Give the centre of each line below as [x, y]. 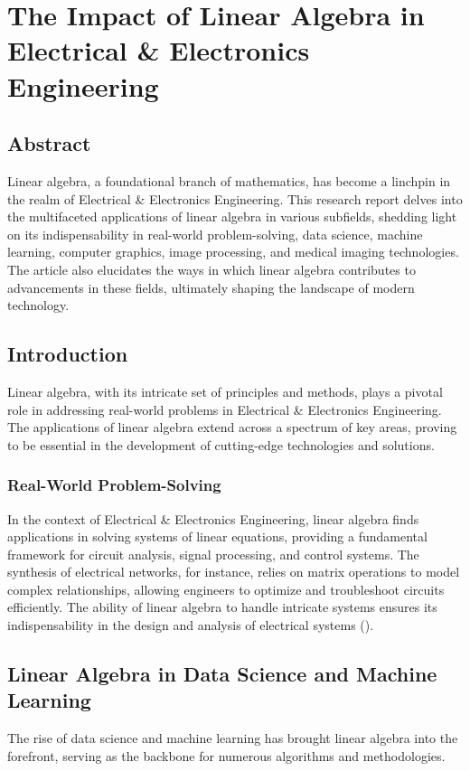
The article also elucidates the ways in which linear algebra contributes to [211, 269]
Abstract [49, 143]
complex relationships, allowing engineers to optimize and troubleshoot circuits [226, 589]
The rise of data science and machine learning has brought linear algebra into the [233, 738]
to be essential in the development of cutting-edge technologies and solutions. [221, 444]
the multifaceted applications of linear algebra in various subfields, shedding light [232, 216]
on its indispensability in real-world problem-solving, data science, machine [215, 234]
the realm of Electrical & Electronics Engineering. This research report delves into [235, 198]
